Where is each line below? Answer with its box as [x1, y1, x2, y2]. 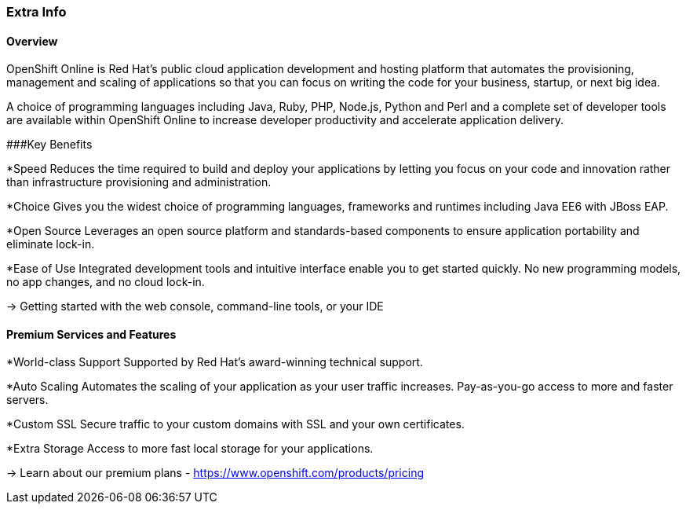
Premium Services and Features [6, 327, 177, 341]
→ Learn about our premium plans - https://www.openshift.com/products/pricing [6, 466, 425, 480]
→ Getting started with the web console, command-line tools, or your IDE [6, 299, 384, 314]
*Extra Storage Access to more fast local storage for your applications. [6, 442, 374, 456]
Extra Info [6, 4, 67, 20]
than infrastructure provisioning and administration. [6, 175, 272, 189]
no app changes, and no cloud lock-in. [6, 275, 205, 289]
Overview [6, 34, 58, 48]
